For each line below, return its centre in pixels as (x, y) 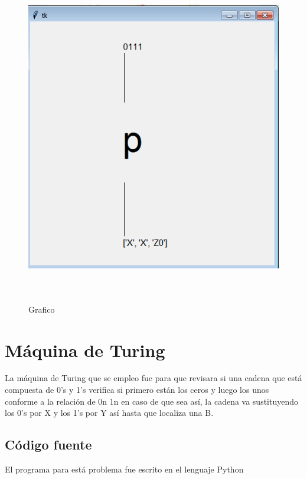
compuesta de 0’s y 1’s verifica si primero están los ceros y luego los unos (137, 390)
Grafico (42, 309)
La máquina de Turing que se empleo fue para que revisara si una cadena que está (153, 378)
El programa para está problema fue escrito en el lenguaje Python (124, 469)
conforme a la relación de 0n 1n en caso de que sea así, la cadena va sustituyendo (152, 401)
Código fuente (48, 444)
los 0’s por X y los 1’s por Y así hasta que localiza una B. (109, 413)
